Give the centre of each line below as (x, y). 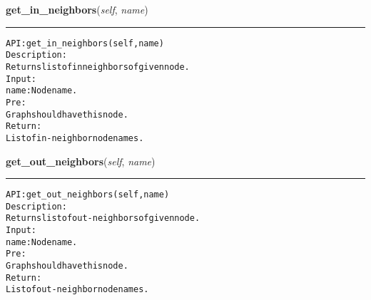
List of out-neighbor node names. (77, 290)
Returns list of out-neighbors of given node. (103, 218)
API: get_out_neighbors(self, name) (88, 195)
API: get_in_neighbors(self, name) (85, 43)
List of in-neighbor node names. (75, 138)
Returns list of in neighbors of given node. (98, 67)
